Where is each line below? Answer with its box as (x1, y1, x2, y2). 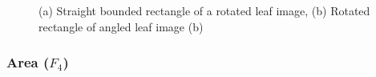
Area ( (6, 52, 50, 72)
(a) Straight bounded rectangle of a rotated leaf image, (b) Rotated (38, 2, 370, 18)
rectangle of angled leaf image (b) (38, 18, 204, 34)
